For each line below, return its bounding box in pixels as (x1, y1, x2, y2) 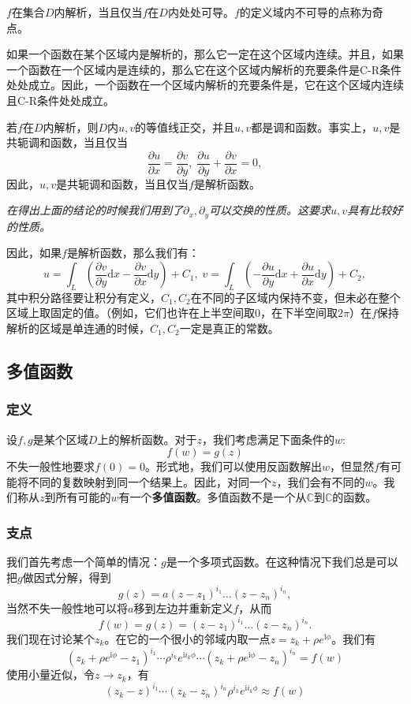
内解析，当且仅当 (54, 4, 143, 20)
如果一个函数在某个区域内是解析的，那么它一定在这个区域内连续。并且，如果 (6, 46, 404, 62)
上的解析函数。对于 (97, 430, 197, 447)
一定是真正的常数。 (179, 320, 279, 337)
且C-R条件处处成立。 (6, 91, 115, 108)
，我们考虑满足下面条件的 (201, 430, 334, 447)
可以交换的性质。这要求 (209, 202, 331, 218)
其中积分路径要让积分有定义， (6, 289, 161, 305)
